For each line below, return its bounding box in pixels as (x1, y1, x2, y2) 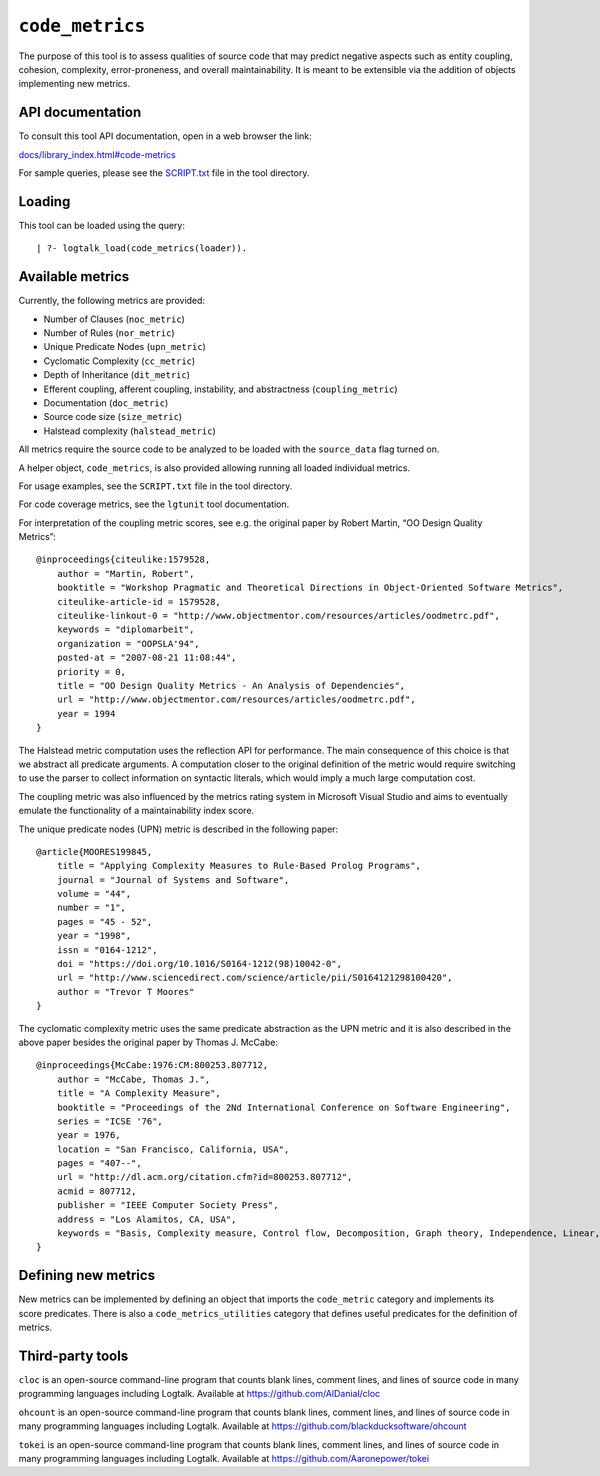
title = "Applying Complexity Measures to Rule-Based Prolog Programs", (56, 860, 422, 872)
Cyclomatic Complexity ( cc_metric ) (43, 355, 196, 367)
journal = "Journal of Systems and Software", (56, 874, 290, 885)
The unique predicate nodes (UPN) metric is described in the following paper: (18, 823, 339, 835)
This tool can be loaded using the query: (18, 219, 185, 231)
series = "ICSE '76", (56, 1115, 164, 1127)
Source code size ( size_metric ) (43, 411, 183, 423)
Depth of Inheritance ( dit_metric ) (43, 369, 190, 381)
